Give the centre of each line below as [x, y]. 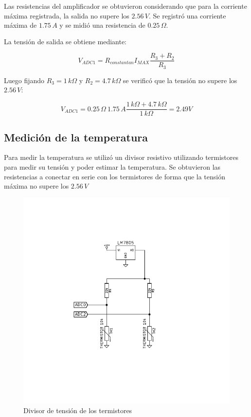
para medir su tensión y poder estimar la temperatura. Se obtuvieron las [112, 166]
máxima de [20, 25]
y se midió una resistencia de [102, 25]
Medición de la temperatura [76, 137]
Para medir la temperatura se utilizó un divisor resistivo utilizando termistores [121, 157]
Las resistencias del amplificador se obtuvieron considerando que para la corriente [125, 6]
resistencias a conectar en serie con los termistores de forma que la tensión [115, 176]
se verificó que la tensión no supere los [180, 80]
